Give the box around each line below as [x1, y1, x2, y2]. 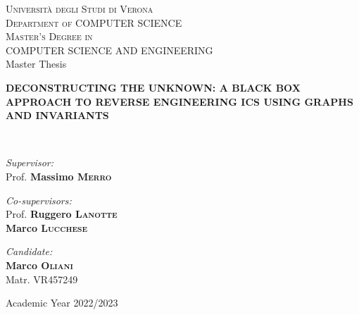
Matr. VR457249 [6, 271, 78, 286]
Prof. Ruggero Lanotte [6, 206, 118, 221]
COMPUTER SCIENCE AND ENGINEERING [6, 42, 213, 57]
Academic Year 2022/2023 [6, 295, 118, 310]
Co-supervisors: [6, 192, 72, 207]
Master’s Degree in [6, 29, 93, 44]
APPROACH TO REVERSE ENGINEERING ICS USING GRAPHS [6, 94, 353, 109]
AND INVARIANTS [6, 108, 109, 123]
